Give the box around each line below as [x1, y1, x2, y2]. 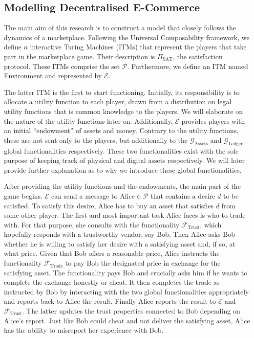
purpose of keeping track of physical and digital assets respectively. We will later [4, 155, 245, 165]
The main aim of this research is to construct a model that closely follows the [4, 23, 236, 33]
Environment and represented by [4, 70, 102, 81]
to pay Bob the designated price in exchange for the [65, 258, 221, 268]
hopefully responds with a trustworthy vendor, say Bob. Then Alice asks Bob [4, 229, 235, 239]
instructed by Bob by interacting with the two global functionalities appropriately [4, 286, 249, 296]
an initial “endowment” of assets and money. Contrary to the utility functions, [4, 125, 239, 135]
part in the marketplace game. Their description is [4, 51, 155, 61]
